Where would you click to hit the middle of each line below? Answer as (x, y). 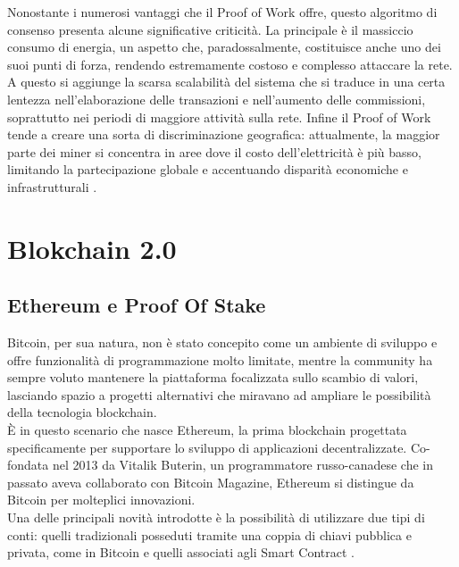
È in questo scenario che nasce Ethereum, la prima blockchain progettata (207, 430)
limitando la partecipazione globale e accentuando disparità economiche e (208, 169)
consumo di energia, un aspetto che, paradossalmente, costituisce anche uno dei (224, 47)
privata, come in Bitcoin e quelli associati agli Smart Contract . (181, 552)
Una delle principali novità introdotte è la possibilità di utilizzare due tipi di (216, 517)
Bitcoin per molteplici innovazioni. (101, 500)
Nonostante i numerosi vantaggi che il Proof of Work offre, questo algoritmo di (222, 12)
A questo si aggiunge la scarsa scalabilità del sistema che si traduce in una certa (226, 82)
